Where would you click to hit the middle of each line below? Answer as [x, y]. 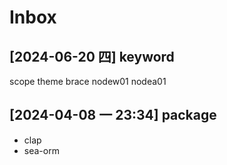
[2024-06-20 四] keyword [92, 56]
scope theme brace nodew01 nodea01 [88, 81]
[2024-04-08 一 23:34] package [113, 115]
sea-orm [41, 150]
